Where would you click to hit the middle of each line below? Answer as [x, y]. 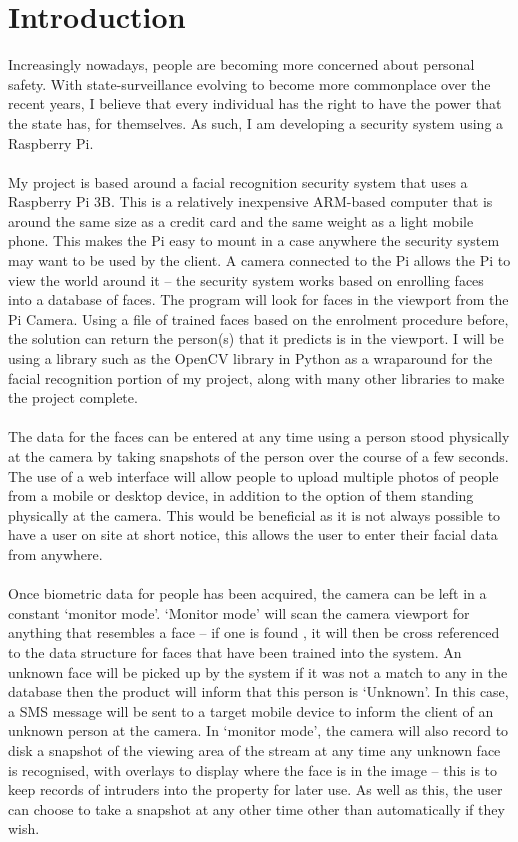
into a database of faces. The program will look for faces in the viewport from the [258, 299]
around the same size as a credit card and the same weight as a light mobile [241, 220]
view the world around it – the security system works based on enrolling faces [246, 279]
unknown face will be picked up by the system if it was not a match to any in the [258, 671]
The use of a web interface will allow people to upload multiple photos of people [253, 475]
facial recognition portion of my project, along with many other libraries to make [256, 377]
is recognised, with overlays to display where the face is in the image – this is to [253, 769]
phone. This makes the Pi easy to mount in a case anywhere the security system [254, 240]
